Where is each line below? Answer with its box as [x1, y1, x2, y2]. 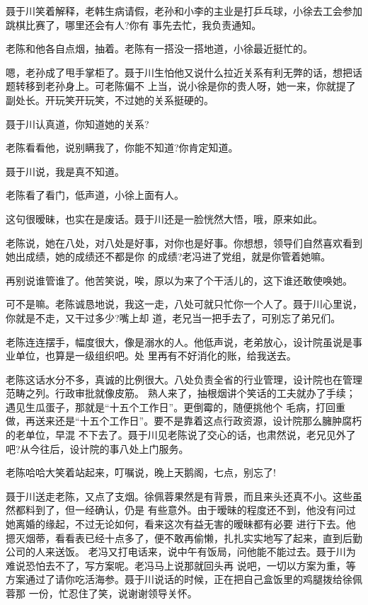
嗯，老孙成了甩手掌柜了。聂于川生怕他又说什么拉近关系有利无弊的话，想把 [6, 64, 352, 79]
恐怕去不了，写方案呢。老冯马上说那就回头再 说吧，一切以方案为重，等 [25, 558, 356, 572]
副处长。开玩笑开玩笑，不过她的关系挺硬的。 [6, 92, 214, 107]
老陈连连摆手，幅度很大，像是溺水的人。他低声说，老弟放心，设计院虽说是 [6, 334, 352, 349]
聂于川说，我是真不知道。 [6, 163, 125, 178]
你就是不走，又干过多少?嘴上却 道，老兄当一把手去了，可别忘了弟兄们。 [6, 310, 341, 325]
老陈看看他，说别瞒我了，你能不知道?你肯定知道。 [6, 140, 238, 155]
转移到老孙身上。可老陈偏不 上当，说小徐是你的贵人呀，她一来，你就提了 [15, 79, 356, 93]
